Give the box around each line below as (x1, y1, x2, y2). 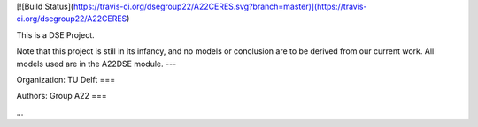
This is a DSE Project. (16, 29, 95, 40)
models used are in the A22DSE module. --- (16, 58, 177, 69)
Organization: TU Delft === (16, 74, 116, 85)
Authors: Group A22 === (16, 91, 107, 101)
